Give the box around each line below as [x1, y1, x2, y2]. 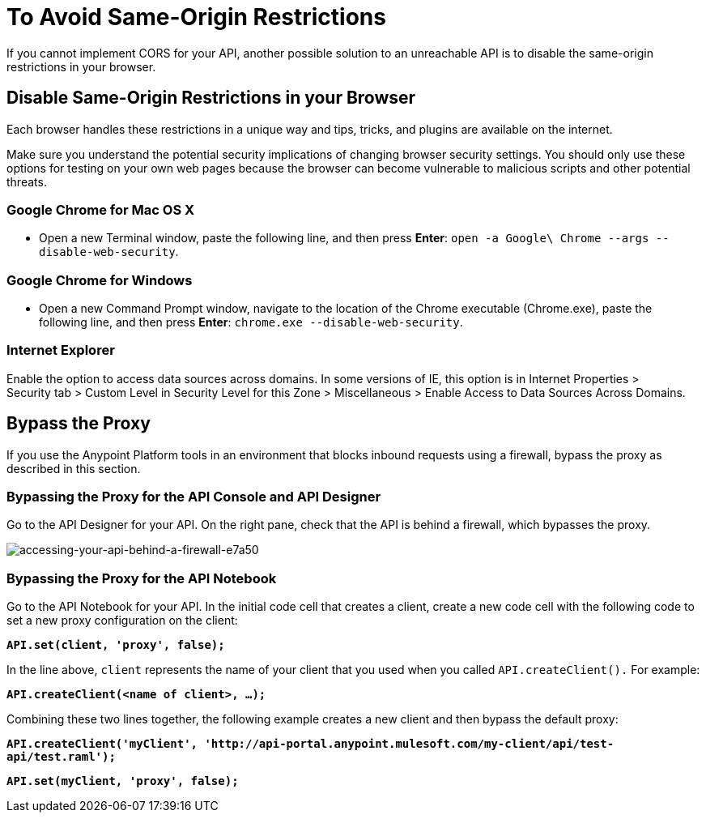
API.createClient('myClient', [6, 737, 198, 751]
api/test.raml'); [6, 750, 116, 764]
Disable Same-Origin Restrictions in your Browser [6, 87, 416, 109]
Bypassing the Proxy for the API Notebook [6, 569, 277, 587]
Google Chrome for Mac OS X [6, 201, 195, 218]
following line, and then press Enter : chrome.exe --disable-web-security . [39, 315, 463, 330]
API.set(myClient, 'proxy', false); [6, 774, 239, 788]
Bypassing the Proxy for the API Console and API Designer [6, 488, 381, 505]
